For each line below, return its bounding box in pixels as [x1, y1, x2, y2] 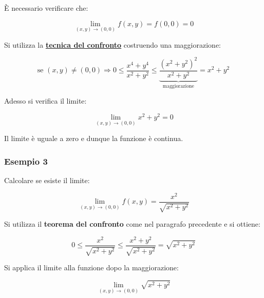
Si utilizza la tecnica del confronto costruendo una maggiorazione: [4, 39, 221, 50]
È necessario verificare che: [4, 3, 88, 13]
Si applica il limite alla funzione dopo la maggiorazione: [4, 262, 179, 273]
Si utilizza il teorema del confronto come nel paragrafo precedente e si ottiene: [4, 218, 260, 229]
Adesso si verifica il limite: [4, 95, 87, 106]
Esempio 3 [4, 154, 48, 167]
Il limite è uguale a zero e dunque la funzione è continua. [4, 133, 183, 144]
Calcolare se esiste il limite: [4, 175, 90, 186]
